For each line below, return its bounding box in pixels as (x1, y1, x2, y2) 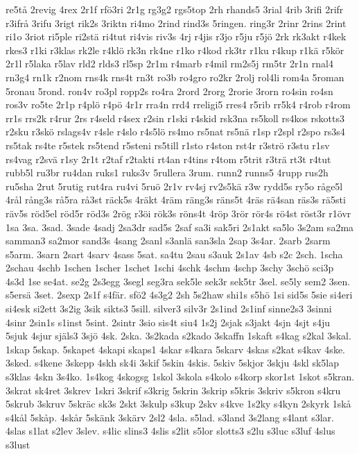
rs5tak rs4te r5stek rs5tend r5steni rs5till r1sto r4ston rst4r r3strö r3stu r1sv (6, 137, 330, 152)
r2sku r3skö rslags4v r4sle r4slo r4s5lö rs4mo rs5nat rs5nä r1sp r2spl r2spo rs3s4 (6, 124, 345, 139)
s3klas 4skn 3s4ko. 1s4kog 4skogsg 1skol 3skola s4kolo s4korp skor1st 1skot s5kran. (6, 369, 355, 384)
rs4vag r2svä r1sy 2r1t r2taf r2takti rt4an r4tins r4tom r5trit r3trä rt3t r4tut (6, 151, 331, 166)
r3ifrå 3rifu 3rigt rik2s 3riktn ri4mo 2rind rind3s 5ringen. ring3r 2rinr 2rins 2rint (6, 15, 347, 30)
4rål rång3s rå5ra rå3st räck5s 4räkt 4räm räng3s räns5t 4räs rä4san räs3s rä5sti (6, 192, 346, 207)
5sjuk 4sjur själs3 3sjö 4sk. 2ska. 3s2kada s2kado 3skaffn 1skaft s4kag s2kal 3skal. (6, 328, 351, 343)
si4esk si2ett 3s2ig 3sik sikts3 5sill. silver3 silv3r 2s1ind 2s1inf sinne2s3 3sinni (6, 301, 332, 316)
